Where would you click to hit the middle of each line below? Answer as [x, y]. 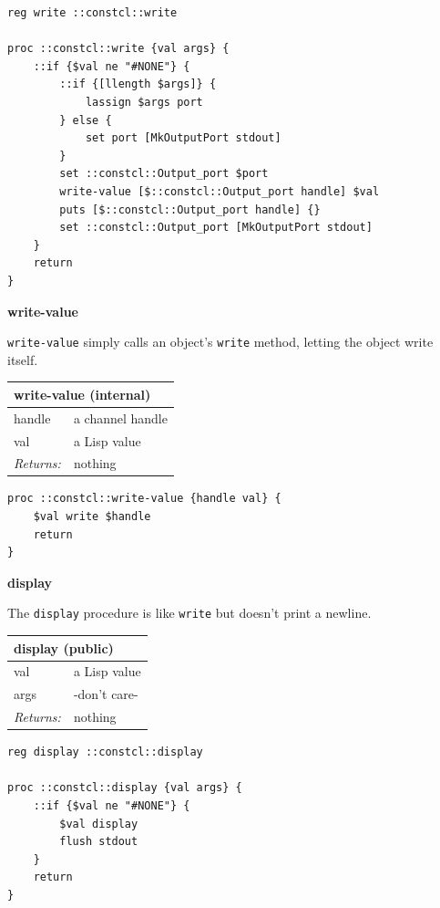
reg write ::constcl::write [92, 13]
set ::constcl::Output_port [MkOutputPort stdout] [216, 228]
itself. [23, 359]
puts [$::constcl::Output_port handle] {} [190, 209]
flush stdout [99, 842]
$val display [99, 824]
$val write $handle [92, 517]
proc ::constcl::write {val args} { [118, 49]
